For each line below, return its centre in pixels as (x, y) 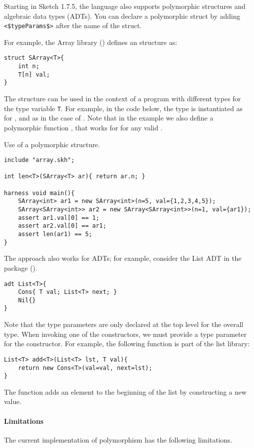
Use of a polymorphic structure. (52, 144)
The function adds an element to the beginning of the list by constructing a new (125, 391)
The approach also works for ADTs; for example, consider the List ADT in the (123, 258)
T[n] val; (34, 74)
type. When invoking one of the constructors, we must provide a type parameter (125, 334)
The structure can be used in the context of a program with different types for (123, 99)
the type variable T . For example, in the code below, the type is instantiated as (123, 108)
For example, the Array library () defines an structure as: (91, 42)
